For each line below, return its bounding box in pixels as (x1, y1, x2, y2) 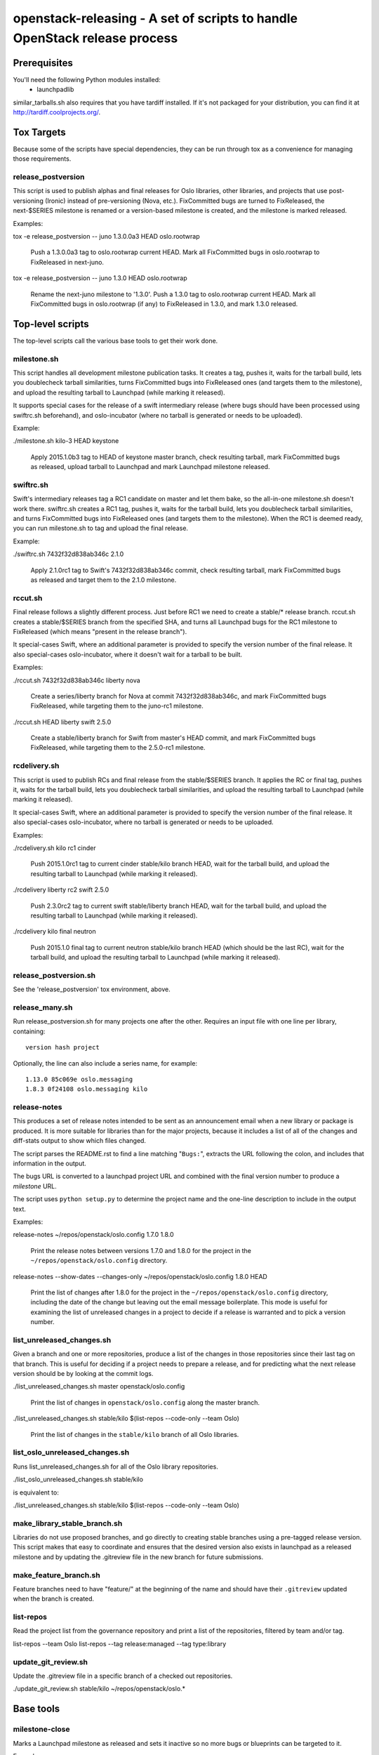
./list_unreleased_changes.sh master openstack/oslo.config (13, 1382, 185, 1391)
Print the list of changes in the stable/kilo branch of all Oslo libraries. (30, 1430, 239, 1438)
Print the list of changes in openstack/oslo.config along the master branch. (30, 1398, 260, 1407)
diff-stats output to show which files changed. (13, 1137, 147, 1145)
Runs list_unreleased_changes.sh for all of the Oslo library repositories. (13, 1462, 219, 1471)
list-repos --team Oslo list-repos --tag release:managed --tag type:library (13, 1639, 227, 1648)
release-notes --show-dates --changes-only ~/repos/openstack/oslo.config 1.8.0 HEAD (13, 1272, 268, 1280)
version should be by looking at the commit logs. (13, 1370, 154, 1378)
